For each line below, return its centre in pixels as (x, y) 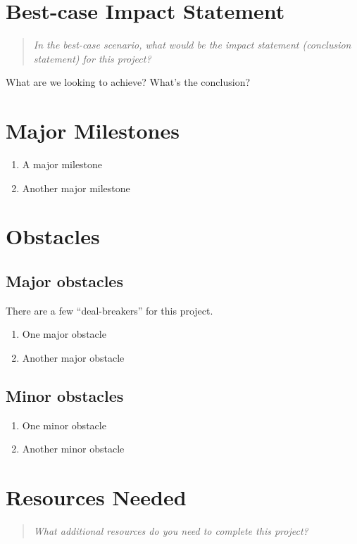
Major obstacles (64, 280)
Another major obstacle (73, 357)
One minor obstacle (64, 425)
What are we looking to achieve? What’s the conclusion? (128, 82)
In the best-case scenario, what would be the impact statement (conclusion (192, 45)
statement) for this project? (92, 58)
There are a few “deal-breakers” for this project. (109, 310)
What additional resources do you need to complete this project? (171, 531)
